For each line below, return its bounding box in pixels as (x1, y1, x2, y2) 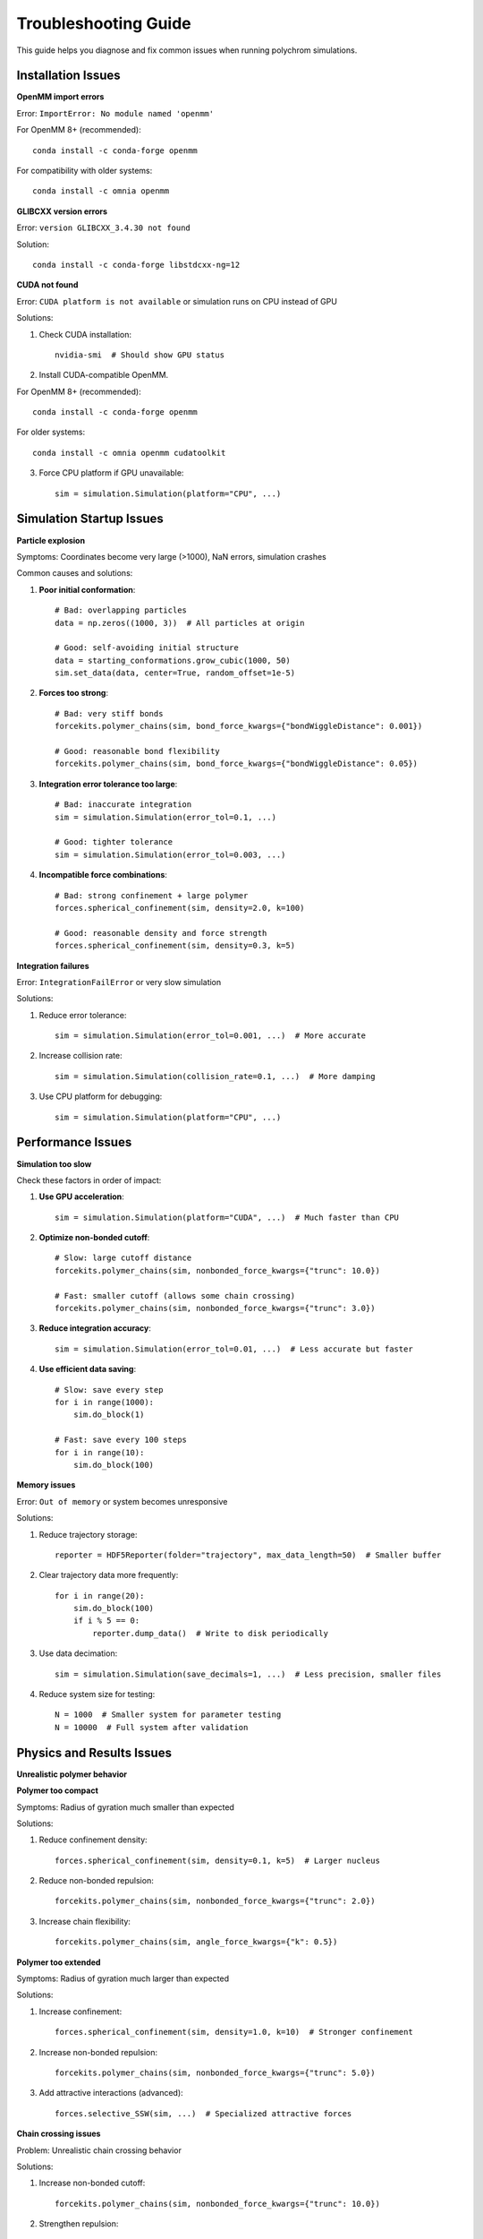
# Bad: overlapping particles (55, 605, 188, 615)
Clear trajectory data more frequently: (38, 1570, 179, 1581)
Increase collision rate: (38, 1051, 123, 1061)
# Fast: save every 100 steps (55, 1435, 188, 1445)
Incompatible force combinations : (38, 870, 167, 880)
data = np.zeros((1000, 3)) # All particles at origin (55, 618, 305, 628)
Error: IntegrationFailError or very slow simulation (16, 976, 222, 987)
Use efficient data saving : (38, 1364, 137, 1375)
